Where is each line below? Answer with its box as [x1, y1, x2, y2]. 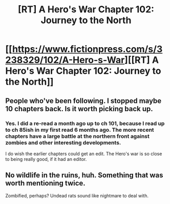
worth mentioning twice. [5, 179, 86, 188]
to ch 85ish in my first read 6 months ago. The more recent [5, 126, 155, 133]
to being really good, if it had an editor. [5, 156, 87, 162]
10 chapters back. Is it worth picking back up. [5, 104, 153, 113]
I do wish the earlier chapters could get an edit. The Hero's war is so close [5, 150, 162, 157]
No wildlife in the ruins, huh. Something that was [5, 171, 163, 180]
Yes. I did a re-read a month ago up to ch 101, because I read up [5, 119, 165, 127]
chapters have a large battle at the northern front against [5, 132, 150, 139]
